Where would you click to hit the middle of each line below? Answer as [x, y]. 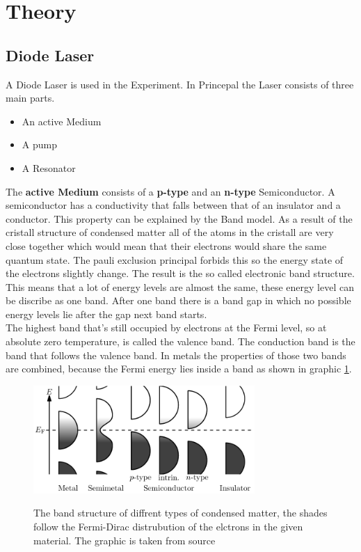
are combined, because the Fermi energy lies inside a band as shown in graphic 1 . [179, 369]
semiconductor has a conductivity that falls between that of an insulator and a [173, 205]
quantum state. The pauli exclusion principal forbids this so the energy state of [175, 259]
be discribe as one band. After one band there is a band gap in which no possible [178, 300]
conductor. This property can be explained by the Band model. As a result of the [179, 218]
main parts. [30, 98]
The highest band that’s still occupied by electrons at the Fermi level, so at [166, 328]
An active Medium [62, 121]
